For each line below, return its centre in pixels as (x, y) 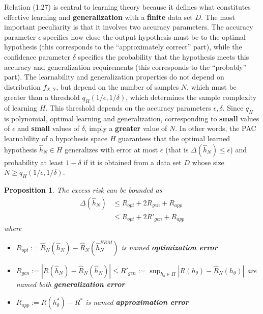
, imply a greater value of (126, 128)
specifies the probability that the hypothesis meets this (164, 56)
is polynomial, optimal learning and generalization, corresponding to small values (132, 118)
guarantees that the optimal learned (174, 138)
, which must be (212, 86)
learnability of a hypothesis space (56, 138)
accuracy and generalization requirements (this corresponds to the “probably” (125, 67)
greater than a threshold (42, 97)
